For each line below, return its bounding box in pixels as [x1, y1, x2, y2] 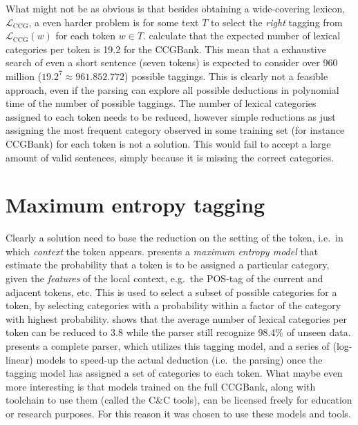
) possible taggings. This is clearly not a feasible [124, 68, 328, 83]
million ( [6, 68, 42, 83]
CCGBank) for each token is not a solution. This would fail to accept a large [6, 136, 331, 150]
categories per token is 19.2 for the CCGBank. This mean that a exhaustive [6, 41, 326, 56]
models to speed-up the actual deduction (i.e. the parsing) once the [36, 352, 323, 366]
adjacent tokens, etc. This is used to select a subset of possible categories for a [6, 284, 337, 299]
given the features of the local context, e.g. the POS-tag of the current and [6, 271, 323, 286]
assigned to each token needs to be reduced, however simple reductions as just [6, 109, 336, 123]
